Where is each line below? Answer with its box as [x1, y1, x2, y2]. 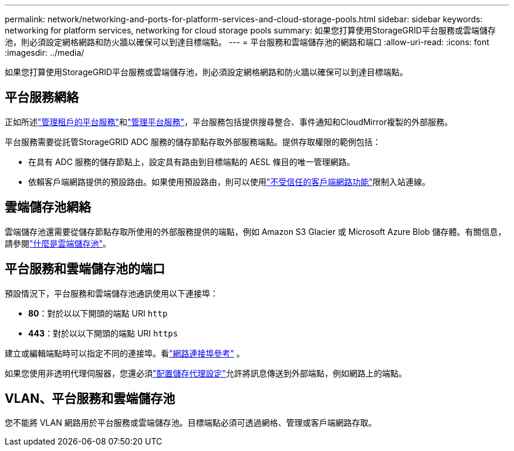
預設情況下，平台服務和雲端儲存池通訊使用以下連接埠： [5, 288, 218, 298]
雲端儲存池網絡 [5, 200, 91, 215]
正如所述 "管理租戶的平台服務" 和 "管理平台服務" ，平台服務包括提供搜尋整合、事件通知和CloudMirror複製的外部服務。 [5, 116, 453, 127]
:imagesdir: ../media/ [5, 48, 84, 58]
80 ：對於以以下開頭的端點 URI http [28, 308, 168, 318]
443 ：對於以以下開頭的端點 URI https [28, 328, 178, 338]
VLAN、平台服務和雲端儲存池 [5, 391, 175, 406]
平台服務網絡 [5, 90, 79, 105]
